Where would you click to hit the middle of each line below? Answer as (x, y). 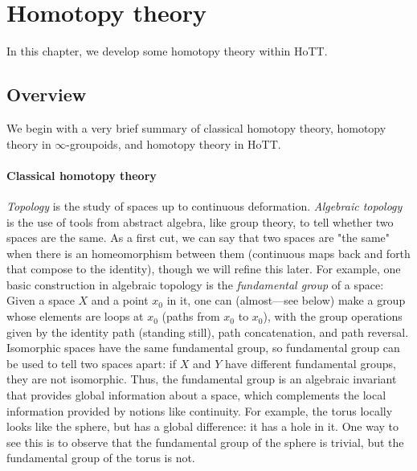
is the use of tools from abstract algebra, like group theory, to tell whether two (200, 221)
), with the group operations (333, 316)
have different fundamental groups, (310, 363)
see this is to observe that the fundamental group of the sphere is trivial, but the (205, 442)
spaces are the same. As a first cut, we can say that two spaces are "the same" (198, 238)
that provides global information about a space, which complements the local (196, 395)
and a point (120, 300)
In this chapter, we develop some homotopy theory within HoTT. (167, 51)
